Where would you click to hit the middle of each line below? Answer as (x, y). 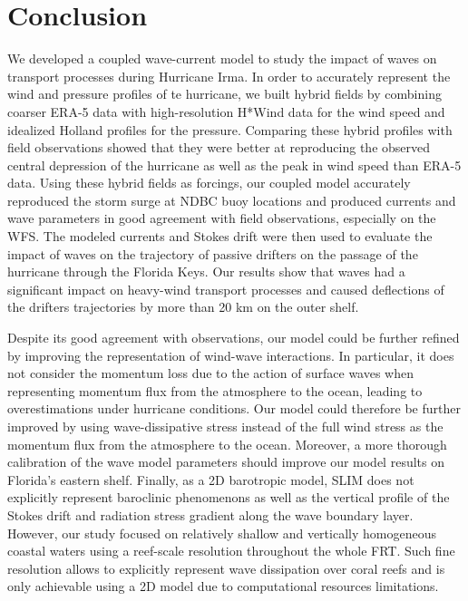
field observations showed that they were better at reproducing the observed (219, 147)
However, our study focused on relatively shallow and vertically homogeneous (222, 533)
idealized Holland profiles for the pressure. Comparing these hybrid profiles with (230, 129)
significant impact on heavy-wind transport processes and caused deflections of (226, 289)
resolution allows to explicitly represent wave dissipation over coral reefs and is (226, 568)
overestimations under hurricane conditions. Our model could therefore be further (234, 408)
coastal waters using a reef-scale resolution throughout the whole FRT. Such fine (231, 551)
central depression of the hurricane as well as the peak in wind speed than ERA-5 (234, 165)
